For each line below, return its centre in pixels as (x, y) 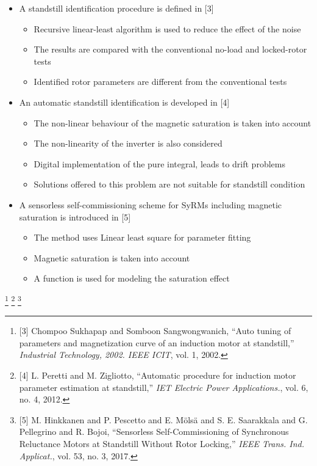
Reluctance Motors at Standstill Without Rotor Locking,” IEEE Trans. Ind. (162, 443)
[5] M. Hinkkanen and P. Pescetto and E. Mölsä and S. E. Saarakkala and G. (163, 419)
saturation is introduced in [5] (75, 217)
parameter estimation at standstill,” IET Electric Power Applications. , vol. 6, (164, 387)
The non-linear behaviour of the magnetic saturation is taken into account (173, 122)
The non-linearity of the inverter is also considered (128, 143)
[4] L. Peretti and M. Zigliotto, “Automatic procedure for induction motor (158, 375)
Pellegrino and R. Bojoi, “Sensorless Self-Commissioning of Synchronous (154, 431)
